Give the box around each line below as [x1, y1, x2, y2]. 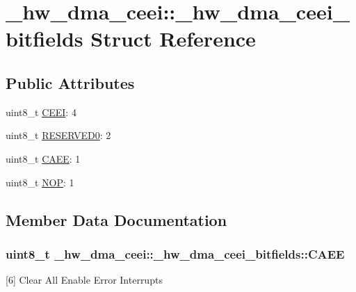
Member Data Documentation [6, 209, 227, 230]
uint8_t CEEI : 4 [6, 104, 76, 119]
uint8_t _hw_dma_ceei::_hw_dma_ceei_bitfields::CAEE [6, 245, 345, 262]
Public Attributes [6, 72, 135, 93]
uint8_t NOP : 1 [6, 175, 74, 189]
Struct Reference [90, 24, 256, 53]
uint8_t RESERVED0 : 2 [6, 128, 111, 143]
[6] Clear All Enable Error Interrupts [6, 273, 163, 287]
